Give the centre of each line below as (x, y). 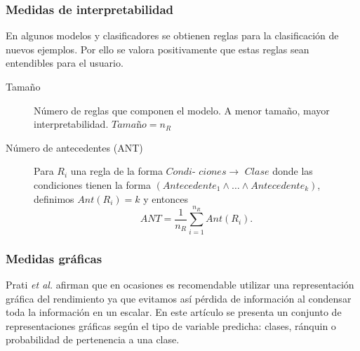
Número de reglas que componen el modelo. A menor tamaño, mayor (182, 110)
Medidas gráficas (54, 258)
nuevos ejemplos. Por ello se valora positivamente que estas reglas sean (158, 49)
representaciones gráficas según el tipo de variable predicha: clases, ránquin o (171, 325)
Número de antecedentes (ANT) (74, 147)
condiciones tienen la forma (92, 184)
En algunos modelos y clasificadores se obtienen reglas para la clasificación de (172, 35)
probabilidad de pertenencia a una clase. (93, 339)
